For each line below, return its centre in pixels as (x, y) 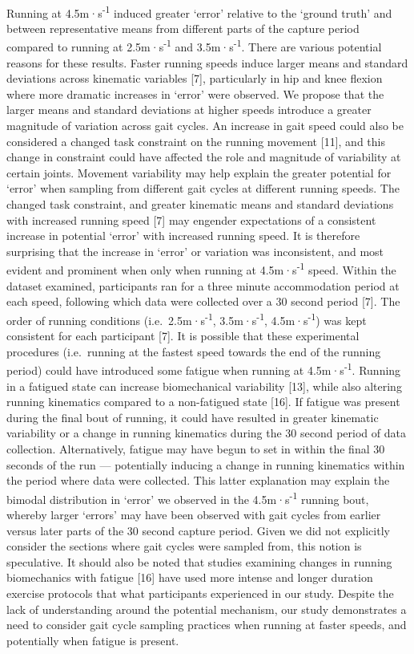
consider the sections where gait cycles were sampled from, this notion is (184, 546)
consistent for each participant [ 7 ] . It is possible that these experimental (183, 336)
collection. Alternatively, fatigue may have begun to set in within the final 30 (196, 448)
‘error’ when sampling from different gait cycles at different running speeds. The (203, 188)
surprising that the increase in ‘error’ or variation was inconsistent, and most (195, 251)
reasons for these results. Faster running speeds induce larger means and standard (207, 62)
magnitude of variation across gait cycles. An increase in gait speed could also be (205, 126)
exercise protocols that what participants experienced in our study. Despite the (200, 593)
